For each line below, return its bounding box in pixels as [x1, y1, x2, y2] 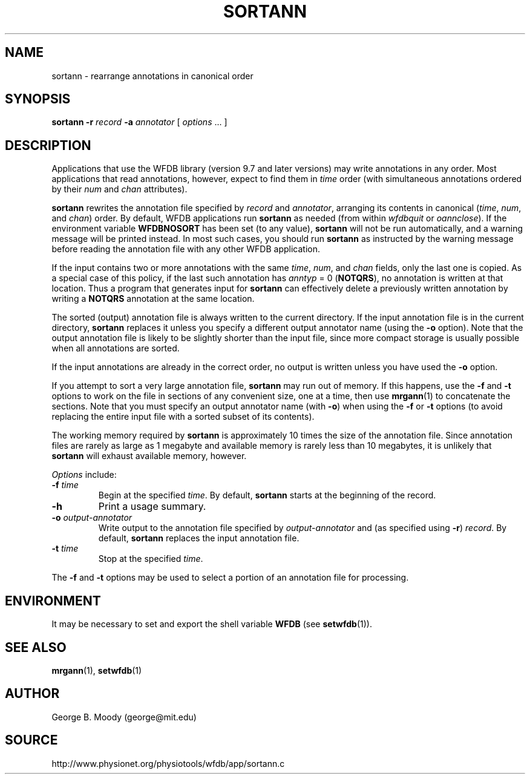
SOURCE [5, 732, 58, 748]
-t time [51, 543, 79, 554]
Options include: [51, 469, 117, 480]
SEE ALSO [5, 639, 67, 655]
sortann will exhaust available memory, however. [51, 451, 247, 461]
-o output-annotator [51, 512, 132, 523]
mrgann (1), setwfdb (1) [51, 665, 142, 676]
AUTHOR [5, 686, 60, 702]
